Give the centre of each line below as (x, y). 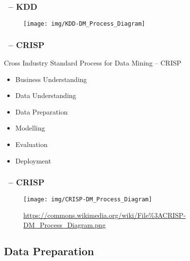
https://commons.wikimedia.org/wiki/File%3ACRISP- (105, 215)
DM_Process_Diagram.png (65, 224)
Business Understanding (51, 79)
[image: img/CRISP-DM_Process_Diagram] (88, 200)
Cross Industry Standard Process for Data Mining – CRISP (93, 63)
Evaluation (31, 144)
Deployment (33, 160)
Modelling (30, 128)
